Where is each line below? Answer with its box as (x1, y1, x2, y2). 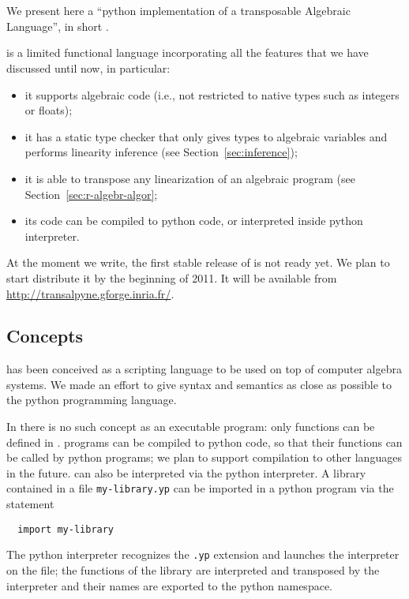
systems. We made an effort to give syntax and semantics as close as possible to (6, 376, 392, 392)
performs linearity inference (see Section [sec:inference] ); (24, 144, 298, 160)
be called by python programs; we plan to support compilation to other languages (6, 449, 402, 466)
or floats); (24, 102, 73, 118)
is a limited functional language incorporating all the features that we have (6, 44, 369, 61)
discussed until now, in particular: (6, 59, 171, 76)
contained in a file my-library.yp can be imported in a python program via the (6, 480, 394, 496)
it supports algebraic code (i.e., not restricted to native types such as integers (24, 86, 400, 103)
